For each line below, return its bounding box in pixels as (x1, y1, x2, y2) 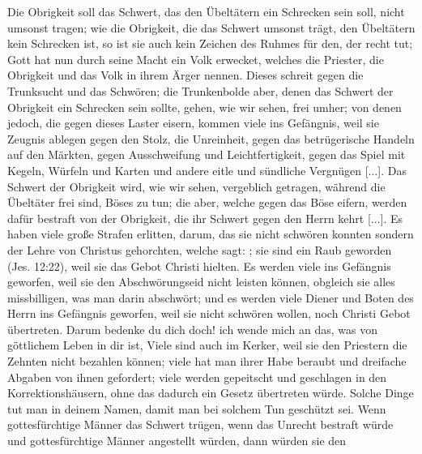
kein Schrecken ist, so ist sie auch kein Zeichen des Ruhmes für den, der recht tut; (7, 35, 413, 52)
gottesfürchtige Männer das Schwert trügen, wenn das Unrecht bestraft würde (7, 416, 394, 433)
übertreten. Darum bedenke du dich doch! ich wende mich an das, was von (7, 320, 378, 337)
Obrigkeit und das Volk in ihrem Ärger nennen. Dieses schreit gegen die (7, 66, 364, 84)
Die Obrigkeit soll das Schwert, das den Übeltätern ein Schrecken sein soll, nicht (7, 3, 405, 19)
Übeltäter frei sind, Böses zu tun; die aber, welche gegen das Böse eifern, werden (7, 194, 407, 211)
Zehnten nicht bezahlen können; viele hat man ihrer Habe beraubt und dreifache (7, 353, 407, 370)
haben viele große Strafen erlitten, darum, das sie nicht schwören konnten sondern (7, 225, 414, 242)
